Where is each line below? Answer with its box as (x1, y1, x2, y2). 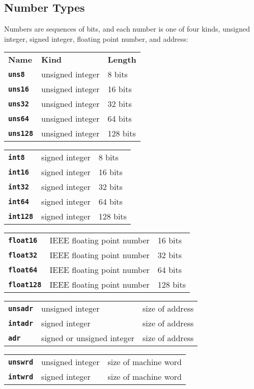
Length (107, 53, 136, 66)
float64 (8, 265, 38, 274)
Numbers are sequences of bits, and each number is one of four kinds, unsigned (4, 23, 250, 34)
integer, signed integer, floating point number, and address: (4, 33, 188, 44)
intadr (8, 319, 34, 327)
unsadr (8, 304, 34, 313)
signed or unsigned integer (41, 332, 135, 344)
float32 (8, 251, 38, 259)
